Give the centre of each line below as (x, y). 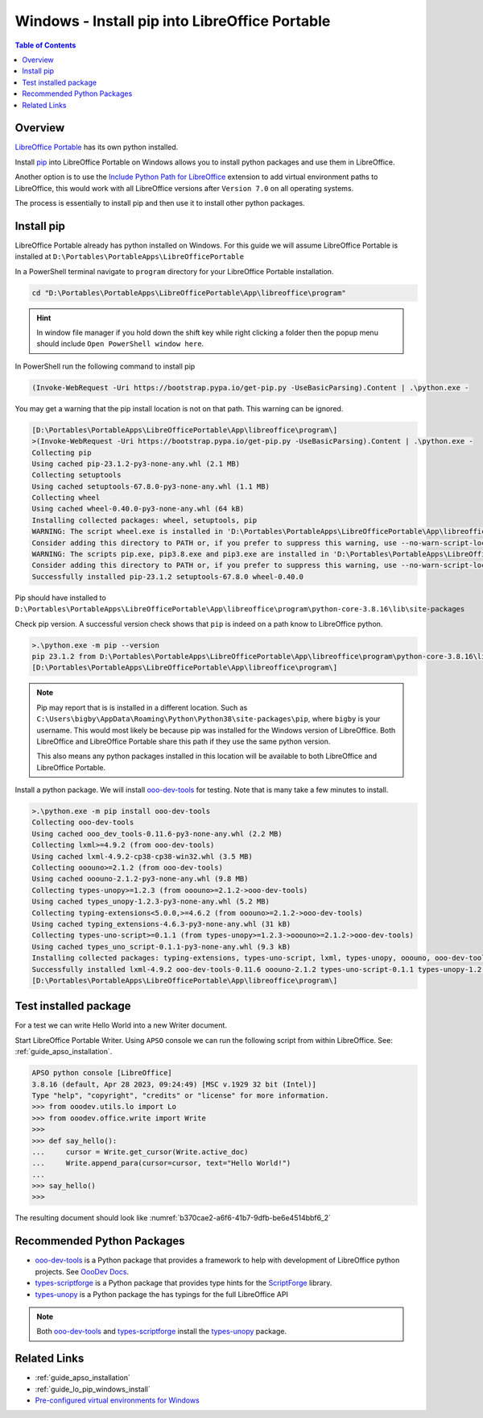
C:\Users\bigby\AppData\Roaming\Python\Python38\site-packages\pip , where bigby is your (208, 719)
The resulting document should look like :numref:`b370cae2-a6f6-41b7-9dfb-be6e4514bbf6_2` (173, 1218)
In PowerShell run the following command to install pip (105, 366)
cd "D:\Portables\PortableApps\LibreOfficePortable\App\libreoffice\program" (189, 293)
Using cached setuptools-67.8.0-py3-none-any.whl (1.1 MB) (151, 486)
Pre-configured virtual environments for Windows (118, 1400)
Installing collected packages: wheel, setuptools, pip (144, 520)
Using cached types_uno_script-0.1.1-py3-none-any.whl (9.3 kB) (161, 947)
